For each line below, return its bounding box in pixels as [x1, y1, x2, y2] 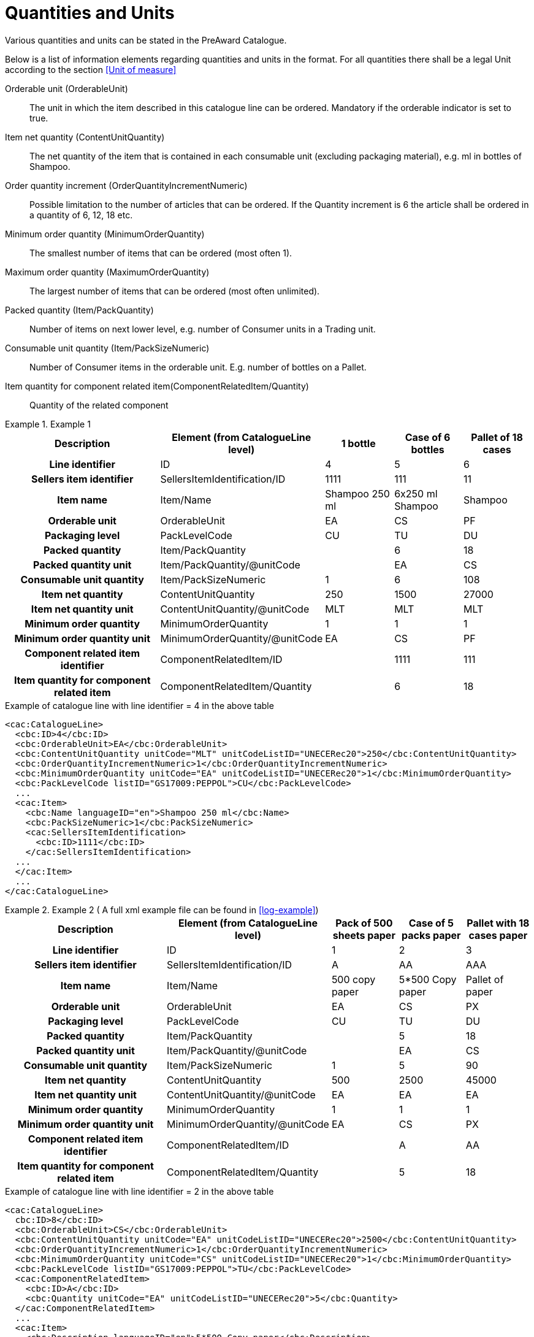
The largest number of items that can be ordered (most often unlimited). [29, 285, 320, 296]
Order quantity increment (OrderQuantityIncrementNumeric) [5, 180, 248, 191]
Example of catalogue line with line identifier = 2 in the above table [5, 1186, 274, 1197]
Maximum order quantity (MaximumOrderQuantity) [5, 266, 210, 277]
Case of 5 [408, 916, 454, 929]
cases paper [468, 929, 528, 941]
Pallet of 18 [471, 431, 523, 443]
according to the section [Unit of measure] [5, 64, 177, 75]
